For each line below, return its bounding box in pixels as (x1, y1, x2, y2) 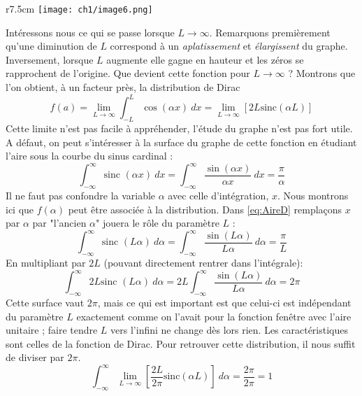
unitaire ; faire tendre (6, 323, 98, 337)
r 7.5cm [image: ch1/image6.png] (6, 1, 153, 15)
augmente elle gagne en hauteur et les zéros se (106, 52, 304, 66)
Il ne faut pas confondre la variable (6, 188, 156, 202)
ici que (6, 201, 34, 216)
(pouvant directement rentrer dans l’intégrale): (103, 255, 303, 270)
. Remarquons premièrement (209, 24, 331, 39)
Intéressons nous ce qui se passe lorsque (6, 24, 175, 39)
